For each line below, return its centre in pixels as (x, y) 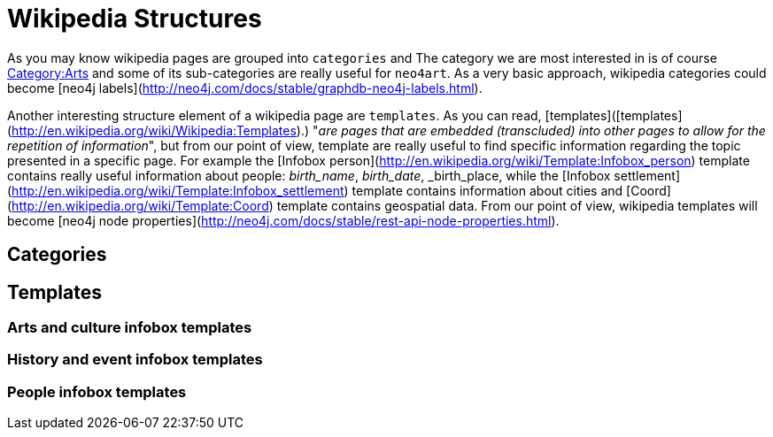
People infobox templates (97, 391)
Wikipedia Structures (135, 19)
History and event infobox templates (135, 360)
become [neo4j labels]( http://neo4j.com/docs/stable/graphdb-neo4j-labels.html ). (245, 88)
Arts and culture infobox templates (130, 328)
